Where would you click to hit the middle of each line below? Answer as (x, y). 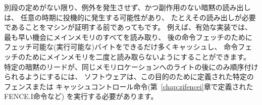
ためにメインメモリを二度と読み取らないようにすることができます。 (138, 56)
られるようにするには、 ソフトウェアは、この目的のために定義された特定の (129, 76)
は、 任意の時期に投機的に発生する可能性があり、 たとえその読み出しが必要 (130, 17)
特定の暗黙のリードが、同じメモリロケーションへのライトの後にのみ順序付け (131, 66)
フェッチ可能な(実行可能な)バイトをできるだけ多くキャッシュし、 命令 (121, 47)
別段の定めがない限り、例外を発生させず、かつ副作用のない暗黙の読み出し (127, 7)
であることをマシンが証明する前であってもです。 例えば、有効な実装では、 (128, 27)
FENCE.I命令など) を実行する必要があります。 (81, 96)
